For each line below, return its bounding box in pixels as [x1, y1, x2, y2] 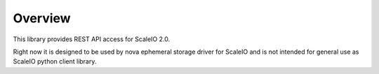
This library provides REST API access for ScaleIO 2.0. [13, 35, 171, 43]
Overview [13, 10, 71, 26]
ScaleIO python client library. [13, 57, 97, 66]
